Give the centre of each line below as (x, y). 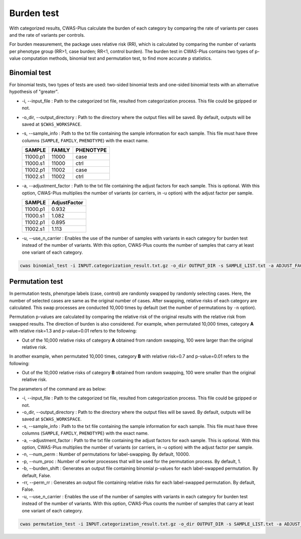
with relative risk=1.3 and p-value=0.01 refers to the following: (73, 331)
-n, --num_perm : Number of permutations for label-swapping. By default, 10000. (106, 454)
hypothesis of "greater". (34, 92)
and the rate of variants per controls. (47, 35)
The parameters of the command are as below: (58, 389)
